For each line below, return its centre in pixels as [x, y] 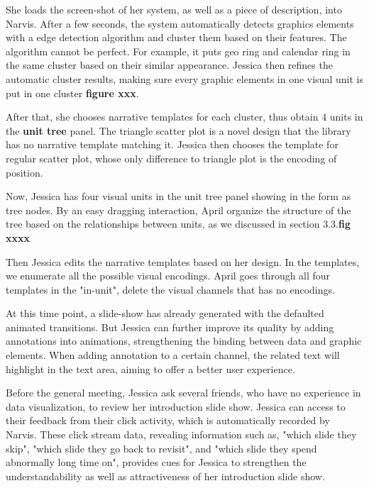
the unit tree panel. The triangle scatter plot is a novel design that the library [178, 130]
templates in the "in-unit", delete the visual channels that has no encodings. [170, 289]
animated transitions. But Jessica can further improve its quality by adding [170, 327]
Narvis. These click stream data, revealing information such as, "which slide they [181, 434]
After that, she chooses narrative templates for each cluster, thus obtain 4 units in [184, 117]
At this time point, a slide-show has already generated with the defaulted [165, 313]
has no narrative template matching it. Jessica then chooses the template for [172, 144]
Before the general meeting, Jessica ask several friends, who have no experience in [183, 393]
